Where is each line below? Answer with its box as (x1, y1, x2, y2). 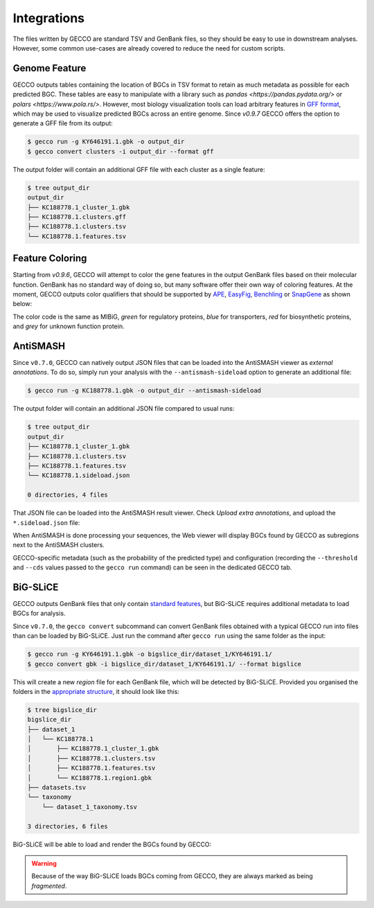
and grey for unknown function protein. (12, 322, 125, 330)
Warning (31, 859, 57, 867)
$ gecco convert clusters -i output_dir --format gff (27, 148, 214, 155)
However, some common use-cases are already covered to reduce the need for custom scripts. (12, 44, 285, 52)
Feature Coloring (12, 253, 87, 265)
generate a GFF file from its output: (12, 119, 114, 127)
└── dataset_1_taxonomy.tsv (42, 803, 138, 810)
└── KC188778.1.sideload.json (27, 472, 130, 479)
